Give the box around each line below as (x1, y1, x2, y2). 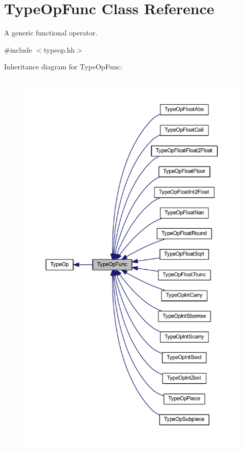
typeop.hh (44, 44, 75, 55)
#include (4, 44, 32, 55)
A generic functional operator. (4, 27, 98, 38)
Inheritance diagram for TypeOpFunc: (4, 61, 123, 72)
